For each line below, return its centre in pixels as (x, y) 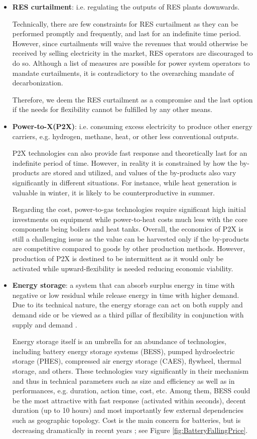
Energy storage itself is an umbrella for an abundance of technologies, (119, 341)
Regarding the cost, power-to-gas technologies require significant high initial (129, 209)
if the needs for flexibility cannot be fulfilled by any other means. (112, 109)
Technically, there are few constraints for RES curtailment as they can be (125, 23)
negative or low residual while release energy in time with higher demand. (126, 295)
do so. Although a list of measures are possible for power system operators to (131, 63)
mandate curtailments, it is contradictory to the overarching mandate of (123, 73)
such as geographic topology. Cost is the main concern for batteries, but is (126, 420)
